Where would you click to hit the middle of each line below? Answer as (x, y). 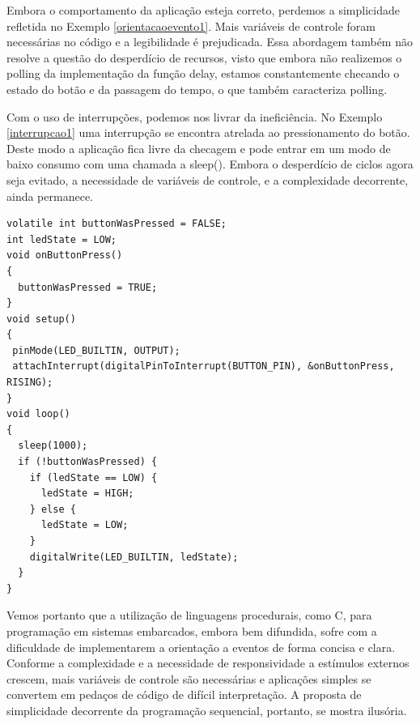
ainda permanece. (50, 196)
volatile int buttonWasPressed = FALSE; (117, 224)
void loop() (38, 414)
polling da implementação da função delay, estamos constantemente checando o (203, 73)
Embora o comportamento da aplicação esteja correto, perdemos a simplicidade (203, 10)
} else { (53, 509)
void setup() (41, 319)
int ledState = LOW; (62, 239)
